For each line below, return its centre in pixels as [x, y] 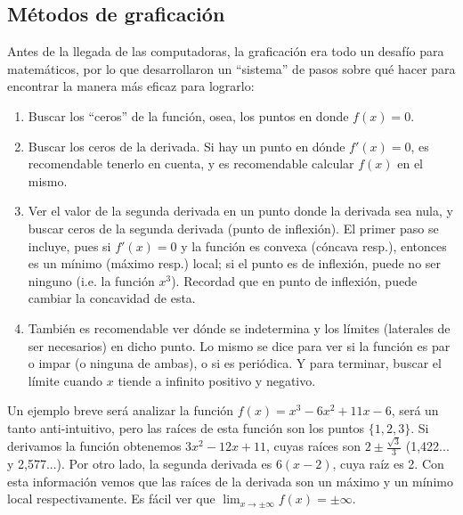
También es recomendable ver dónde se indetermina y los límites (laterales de [239, 327]
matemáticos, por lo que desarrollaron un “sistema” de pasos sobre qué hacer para [231, 68]
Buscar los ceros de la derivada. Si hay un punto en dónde [187, 146]
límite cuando [65, 380]
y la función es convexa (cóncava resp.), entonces [314, 245]
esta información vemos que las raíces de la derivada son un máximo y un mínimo [230, 481]
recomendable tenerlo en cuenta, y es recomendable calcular [191, 163]
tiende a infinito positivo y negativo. [217, 380]
